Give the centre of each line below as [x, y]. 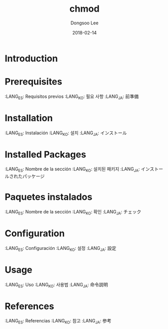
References [29, 306]
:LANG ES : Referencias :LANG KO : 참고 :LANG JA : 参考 [58, 321]
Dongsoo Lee [85, 23]
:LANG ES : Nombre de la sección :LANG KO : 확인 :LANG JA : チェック [73, 212]
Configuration [35, 233]
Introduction [31, 58]
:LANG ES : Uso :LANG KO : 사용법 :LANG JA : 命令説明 [56, 285]
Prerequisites [34, 82]
